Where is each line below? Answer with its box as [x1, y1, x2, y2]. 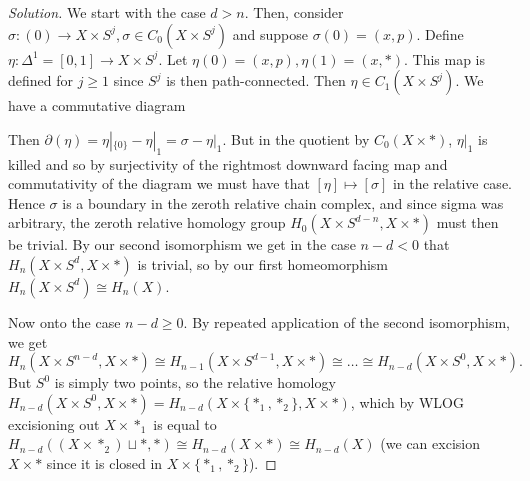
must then [436, 212, 499, 233]
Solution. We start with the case [8, 2, 206, 22]
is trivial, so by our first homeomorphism [137, 253, 389, 274]
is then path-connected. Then [166, 70, 346, 91]
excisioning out [8, 413, 100, 434]
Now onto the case [8, 311, 121, 332]
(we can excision [380, 433, 480, 454]
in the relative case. [392, 173, 512, 194]
